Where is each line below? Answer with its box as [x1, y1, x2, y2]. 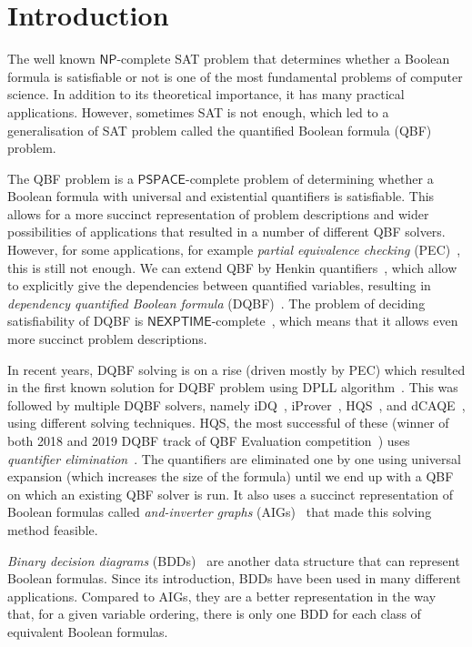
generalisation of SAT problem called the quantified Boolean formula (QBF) [7, 120, 432, 139]
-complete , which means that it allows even [211, 311, 458, 330]
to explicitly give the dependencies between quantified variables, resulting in [7, 276, 431, 295]
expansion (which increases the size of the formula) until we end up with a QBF [7, 467, 454, 486]
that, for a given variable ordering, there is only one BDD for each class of [7, 604, 421, 623]
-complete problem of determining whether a [185, 168, 434, 187]
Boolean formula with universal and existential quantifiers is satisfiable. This [7, 187, 435, 206]
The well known [7, 49, 95, 68]
